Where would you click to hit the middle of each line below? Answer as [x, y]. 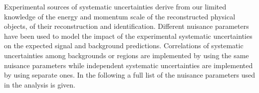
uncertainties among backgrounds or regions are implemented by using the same [127, 55]
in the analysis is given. [40, 84]
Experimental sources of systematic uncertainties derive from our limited [115, 6]
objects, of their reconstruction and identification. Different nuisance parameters [127, 26]
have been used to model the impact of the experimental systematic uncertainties [128, 36]
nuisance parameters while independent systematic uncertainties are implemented [129, 65]
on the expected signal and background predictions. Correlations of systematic [124, 46]
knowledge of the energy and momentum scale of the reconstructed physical [120, 16]
